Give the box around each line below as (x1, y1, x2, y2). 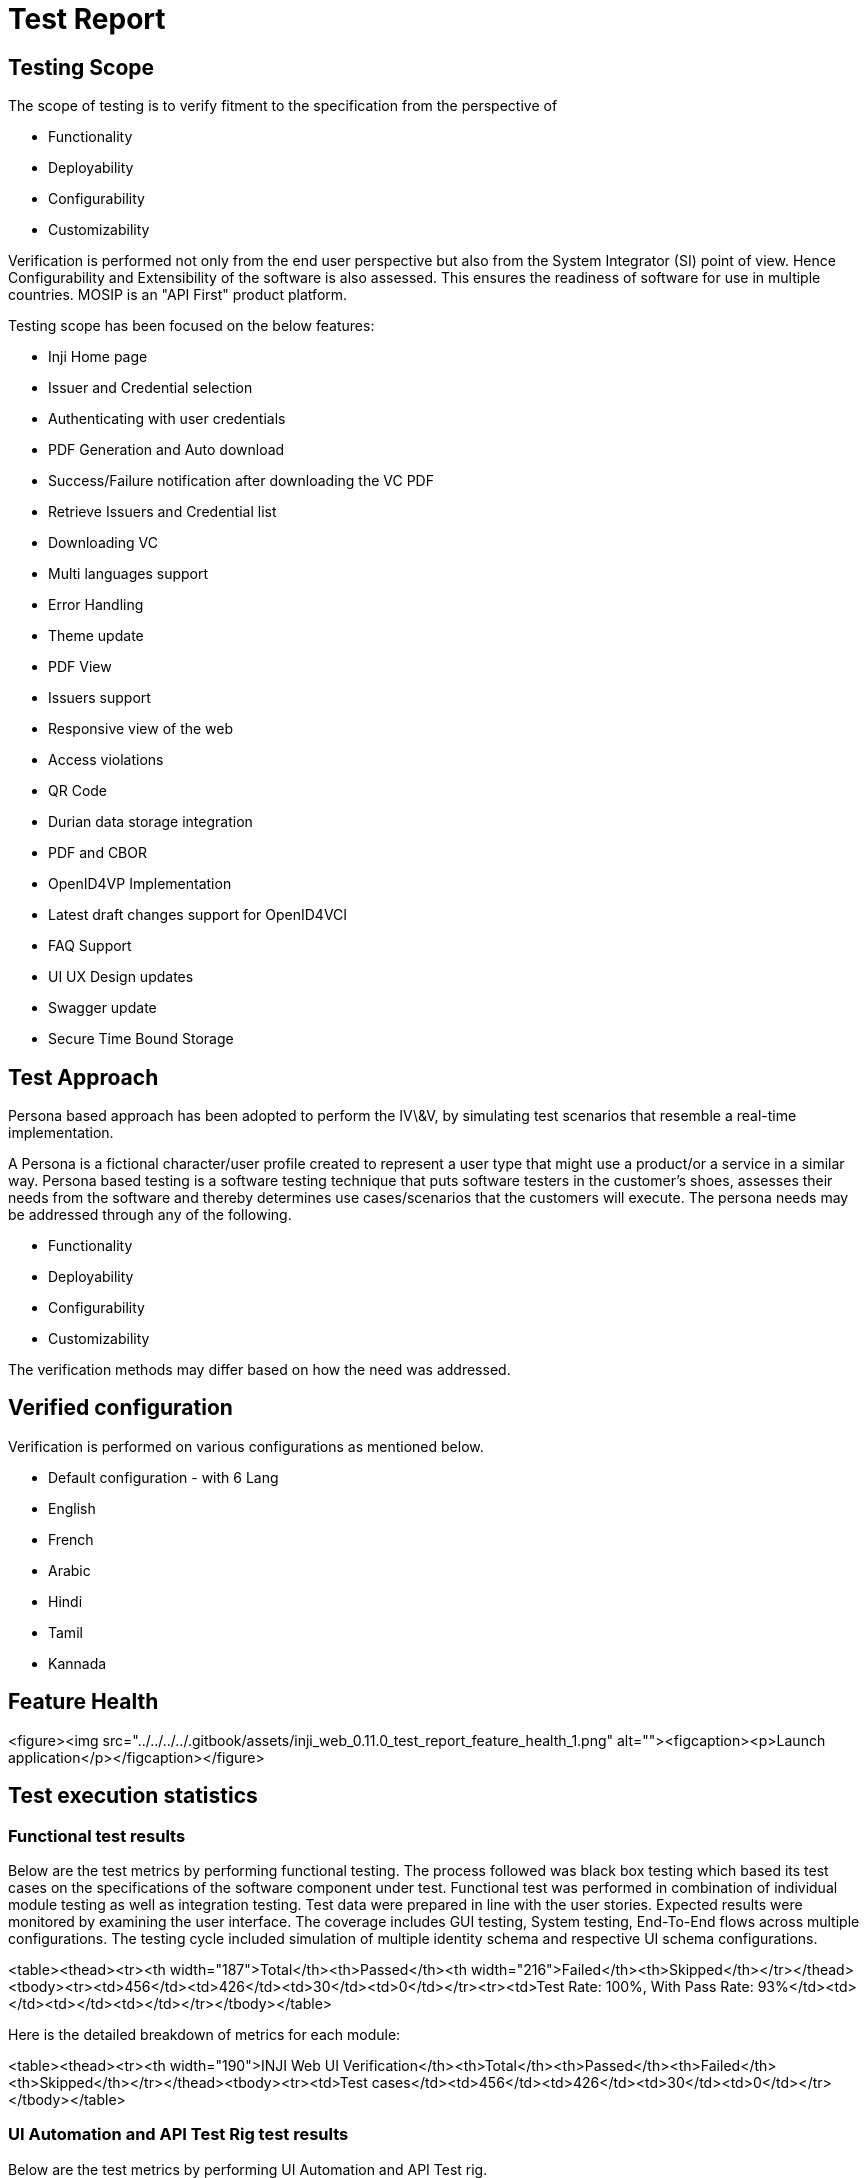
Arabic (48, 1561, 91, 1579)
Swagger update (48, 999, 157, 1017)
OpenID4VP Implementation (48, 875, 232, 893)
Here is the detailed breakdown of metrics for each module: (8, 2025, 401, 2043)
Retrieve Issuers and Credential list (48, 503, 277, 521)
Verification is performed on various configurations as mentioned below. (8, 1437, 484, 1455)
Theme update (48, 627, 144, 645)
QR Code (48, 782, 108, 800)
